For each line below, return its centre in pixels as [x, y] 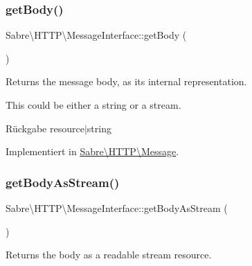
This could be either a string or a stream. [93, 105]
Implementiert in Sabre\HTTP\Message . [92, 151]
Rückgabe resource [45, 128]
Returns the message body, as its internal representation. [126, 81]
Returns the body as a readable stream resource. [109, 255]
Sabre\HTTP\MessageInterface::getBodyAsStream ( [117, 208]
